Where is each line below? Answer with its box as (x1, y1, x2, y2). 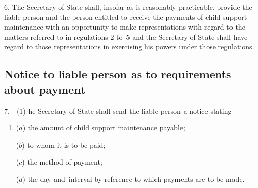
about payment (4, 81, 86, 97)
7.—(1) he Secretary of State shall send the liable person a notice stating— (4, 105, 239, 116)
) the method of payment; (22, 156, 102, 167)
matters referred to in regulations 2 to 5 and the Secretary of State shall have (4, 31, 248, 42)
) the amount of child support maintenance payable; (22, 122, 185, 133)
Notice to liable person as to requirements (4, 66, 231, 82)
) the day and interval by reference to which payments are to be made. (22, 173, 245, 184)
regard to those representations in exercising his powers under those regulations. (4, 41, 254, 52)
